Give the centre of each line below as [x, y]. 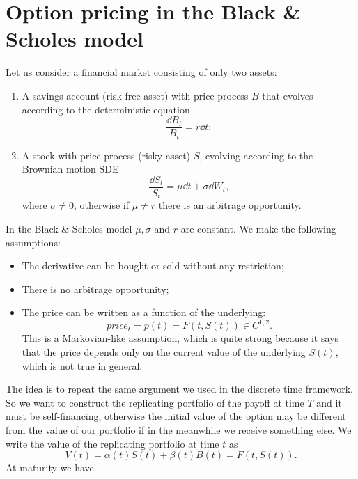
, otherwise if [101, 205]
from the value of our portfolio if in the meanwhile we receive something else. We [179, 429]
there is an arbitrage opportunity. [230, 205]
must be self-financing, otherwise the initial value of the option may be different [176, 416]
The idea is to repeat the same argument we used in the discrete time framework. [179, 389]
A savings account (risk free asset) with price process [135, 95]
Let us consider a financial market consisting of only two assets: [141, 72]
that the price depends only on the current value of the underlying [164, 351]
